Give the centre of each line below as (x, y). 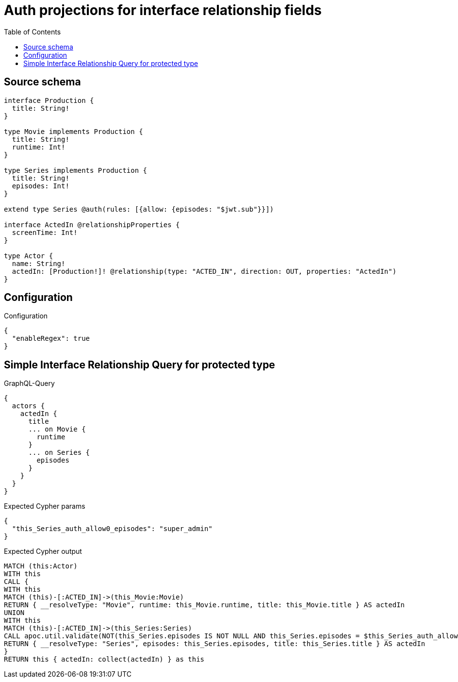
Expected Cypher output (43, 551)
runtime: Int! (39, 147)
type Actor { (29, 256)
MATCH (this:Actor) (41, 566)
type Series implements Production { (76, 170)
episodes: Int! (41, 186)
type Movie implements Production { (74, 131)
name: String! (39, 263)
